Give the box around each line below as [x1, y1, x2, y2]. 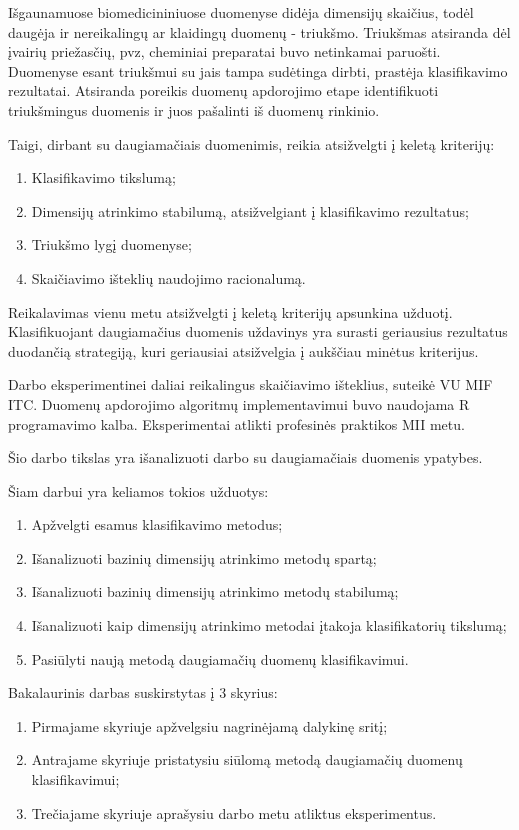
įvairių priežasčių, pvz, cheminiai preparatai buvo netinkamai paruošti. [8, 41, 441, 62]
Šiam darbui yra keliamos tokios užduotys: [8, 480, 269, 501]
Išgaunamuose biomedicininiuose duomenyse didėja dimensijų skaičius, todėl [8, 2, 474, 22]
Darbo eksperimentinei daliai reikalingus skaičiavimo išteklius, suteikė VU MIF [8, 374, 493, 395]
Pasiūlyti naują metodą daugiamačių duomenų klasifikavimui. [31, 648, 409, 669]
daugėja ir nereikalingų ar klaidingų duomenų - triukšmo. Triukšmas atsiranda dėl [8, 21, 511, 42]
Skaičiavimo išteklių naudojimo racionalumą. [31, 267, 306, 288]
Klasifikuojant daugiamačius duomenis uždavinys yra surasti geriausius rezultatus [8, 321, 508, 342]
